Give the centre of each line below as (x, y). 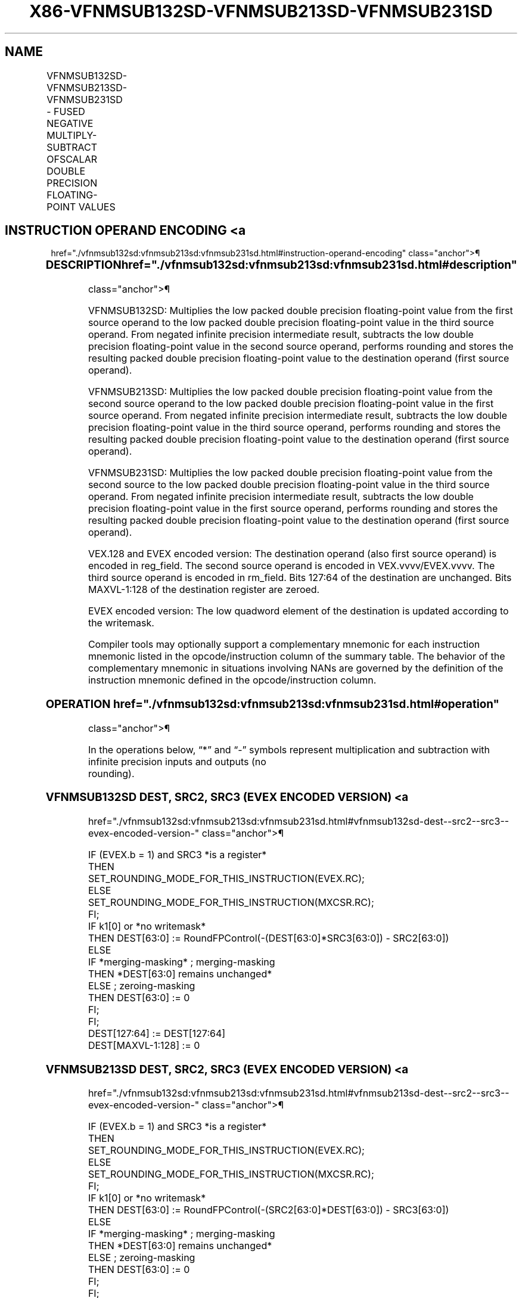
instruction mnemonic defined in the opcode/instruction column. (232, 680)
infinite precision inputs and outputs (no (177, 761)
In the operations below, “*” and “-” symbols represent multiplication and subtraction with (289, 749)
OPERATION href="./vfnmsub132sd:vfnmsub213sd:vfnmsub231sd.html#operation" (272, 704)
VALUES (97, 206)
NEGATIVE (70, 123)
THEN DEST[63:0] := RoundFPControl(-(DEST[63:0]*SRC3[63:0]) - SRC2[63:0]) (268, 938)
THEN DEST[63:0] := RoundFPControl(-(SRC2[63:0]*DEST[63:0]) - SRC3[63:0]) (268, 1210)
